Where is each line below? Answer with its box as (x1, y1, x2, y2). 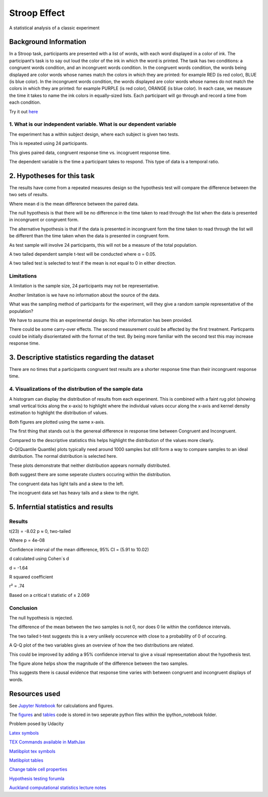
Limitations (9, 273, 37, 280)
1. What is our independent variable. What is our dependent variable (9, 121, 177, 128)
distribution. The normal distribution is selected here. (9, 453, 118, 459)
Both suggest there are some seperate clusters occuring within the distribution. (9, 472, 171, 478)
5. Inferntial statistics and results (9, 503, 114, 511)
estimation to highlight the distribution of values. (9, 410, 108, 416)
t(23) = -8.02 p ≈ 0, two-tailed (9, 528, 71, 534)
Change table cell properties (9, 766, 67, 772)
